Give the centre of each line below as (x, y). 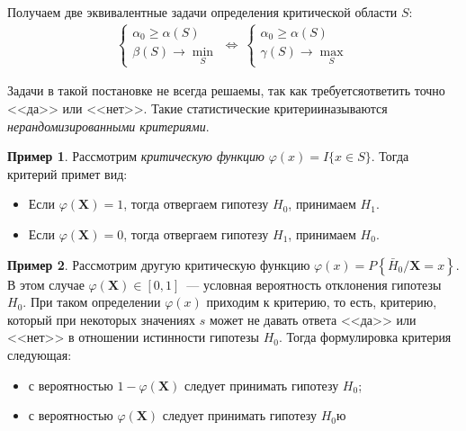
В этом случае (46, 284)
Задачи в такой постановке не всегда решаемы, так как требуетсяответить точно (226, 90)
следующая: (40, 354)
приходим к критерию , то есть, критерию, (322, 302)
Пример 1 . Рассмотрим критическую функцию (136, 156)
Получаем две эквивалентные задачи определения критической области (202, 12)
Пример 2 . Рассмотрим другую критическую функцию (159, 264)
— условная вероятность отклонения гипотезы (314, 284)
